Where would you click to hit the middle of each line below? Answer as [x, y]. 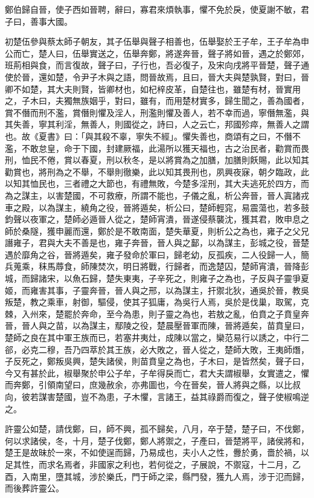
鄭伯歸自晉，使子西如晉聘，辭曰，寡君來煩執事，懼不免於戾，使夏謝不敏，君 [157, 9]
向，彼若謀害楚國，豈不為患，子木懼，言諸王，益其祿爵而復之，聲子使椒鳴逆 [157, 396]
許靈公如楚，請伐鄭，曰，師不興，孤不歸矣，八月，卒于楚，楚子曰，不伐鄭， [157, 429]
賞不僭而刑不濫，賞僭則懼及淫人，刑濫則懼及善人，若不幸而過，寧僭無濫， [153, 112]
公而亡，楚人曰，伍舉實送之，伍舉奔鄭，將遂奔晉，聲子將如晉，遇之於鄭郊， [157, 53]
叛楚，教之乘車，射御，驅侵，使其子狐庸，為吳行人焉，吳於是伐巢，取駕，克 [157, 302]
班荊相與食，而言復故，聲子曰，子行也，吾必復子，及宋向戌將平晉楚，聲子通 [157, 65]
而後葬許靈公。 [34, 488]
